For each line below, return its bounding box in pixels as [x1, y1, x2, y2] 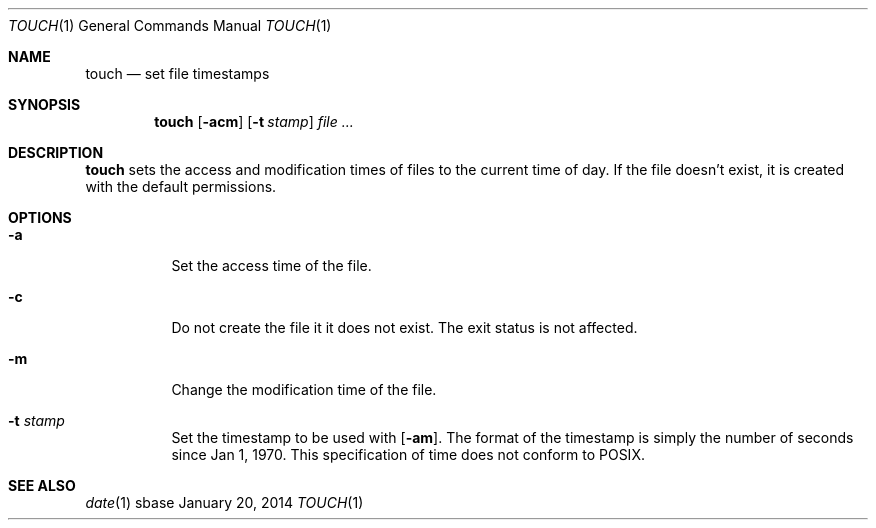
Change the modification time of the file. [171, 381, 437, 398]
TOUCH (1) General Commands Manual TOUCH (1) [8, 17, 332, 34]
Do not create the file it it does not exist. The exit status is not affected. [171, 319, 638, 336]
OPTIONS [8, 209, 72, 226]
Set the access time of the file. [171, 257, 372, 274]
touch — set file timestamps [85, 65, 270, 82]
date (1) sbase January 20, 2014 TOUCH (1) [85, 494, 364, 511]
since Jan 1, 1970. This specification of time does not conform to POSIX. [171, 446, 645, 463]
